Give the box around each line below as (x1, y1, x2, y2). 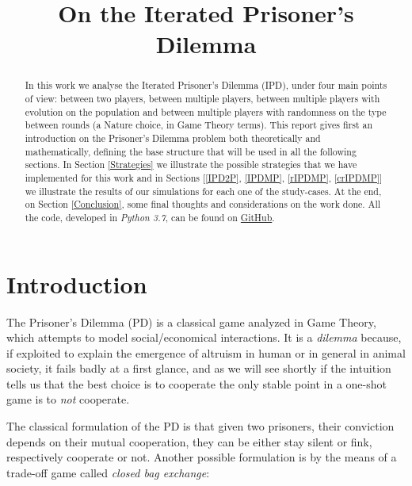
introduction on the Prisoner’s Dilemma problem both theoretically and (25, 131, 321, 144)
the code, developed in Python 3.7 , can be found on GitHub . (25, 210, 275, 224)
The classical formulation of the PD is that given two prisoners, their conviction (6, 418, 395, 434)
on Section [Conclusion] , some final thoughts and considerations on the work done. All (25, 197, 381, 211)
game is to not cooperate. (6, 391, 130, 408)
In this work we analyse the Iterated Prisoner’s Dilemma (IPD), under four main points (25, 78, 387, 92)
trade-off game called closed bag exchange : (6, 464, 210, 480)
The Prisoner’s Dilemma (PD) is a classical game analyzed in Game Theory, (6, 313, 376, 330)
